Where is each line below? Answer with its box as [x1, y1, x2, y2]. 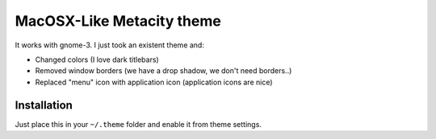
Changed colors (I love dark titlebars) [35, 55, 159, 64]
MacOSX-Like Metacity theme [15, 12, 221, 30]
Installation [15, 98, 73, 112]
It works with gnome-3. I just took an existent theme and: [15, 40, 205, 50]
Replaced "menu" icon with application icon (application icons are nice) [35, 77, 274, 87]
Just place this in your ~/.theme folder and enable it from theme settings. [15, 119, 262, 129]
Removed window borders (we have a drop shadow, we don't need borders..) [35, 66, 292, 76]
